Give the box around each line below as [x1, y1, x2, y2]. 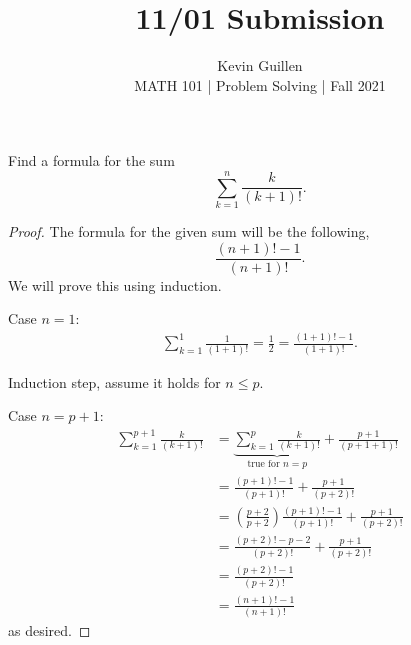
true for [247, 459, 280, 470]
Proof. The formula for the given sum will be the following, [8, 221, 370, 242]
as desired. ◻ [8, 620, 91, 641]
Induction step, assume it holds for [8, 371, 221, 392]
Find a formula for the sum [8, 150, 175, 171]
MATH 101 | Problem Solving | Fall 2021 [134, 74, 386, 95]
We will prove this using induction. [8, 274, 222, 295]
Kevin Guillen [217, 55, 303, 76]
